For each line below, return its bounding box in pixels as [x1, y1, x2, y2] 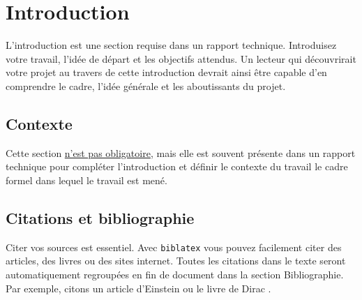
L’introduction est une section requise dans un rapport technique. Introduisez [6, 38, 337, 52]
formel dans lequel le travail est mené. [6, 172, 167, 187]
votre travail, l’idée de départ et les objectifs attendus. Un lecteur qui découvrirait [6, 51, 356, 66]
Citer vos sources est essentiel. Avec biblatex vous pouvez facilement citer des [6, 239, 342, 254]
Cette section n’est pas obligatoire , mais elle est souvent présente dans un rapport [6, 145, 356, 160]
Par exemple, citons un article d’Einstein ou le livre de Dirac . [6, 280, 271, 295]
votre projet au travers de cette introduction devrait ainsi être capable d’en [6, 65, 327, 80]
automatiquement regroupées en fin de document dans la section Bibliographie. [6, 267, 344, 281]
